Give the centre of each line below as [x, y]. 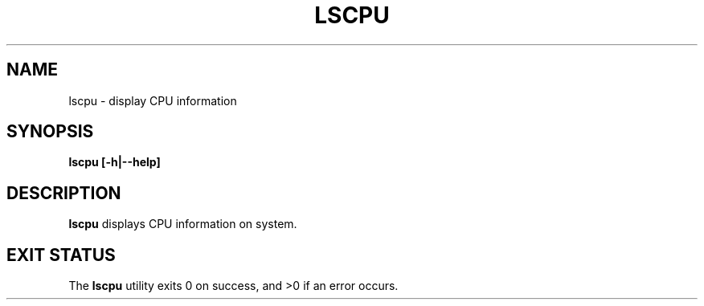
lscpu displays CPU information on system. [183, 224]
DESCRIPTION [64, 193]
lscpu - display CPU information [153, 100]
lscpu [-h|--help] [115, 162]
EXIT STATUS [61, 255]
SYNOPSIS [50, 132]
